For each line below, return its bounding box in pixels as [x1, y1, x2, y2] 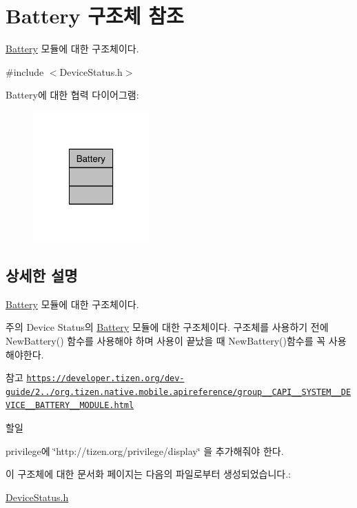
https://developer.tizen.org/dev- [26, 374, 185, 384]
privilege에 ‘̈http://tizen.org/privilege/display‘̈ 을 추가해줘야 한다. [6, 443, 284, 458]
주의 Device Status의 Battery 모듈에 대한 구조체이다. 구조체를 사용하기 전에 [6, 320, 329, 334]
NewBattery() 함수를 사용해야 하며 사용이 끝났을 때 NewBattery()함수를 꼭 [6, 333, 326, 347]
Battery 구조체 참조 [6, 1, 184, 30]
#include [6, 64, 44, 79]
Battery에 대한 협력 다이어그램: [6, 88, 139, 102]
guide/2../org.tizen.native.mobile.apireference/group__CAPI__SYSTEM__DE [6, 387, 351, 397]
